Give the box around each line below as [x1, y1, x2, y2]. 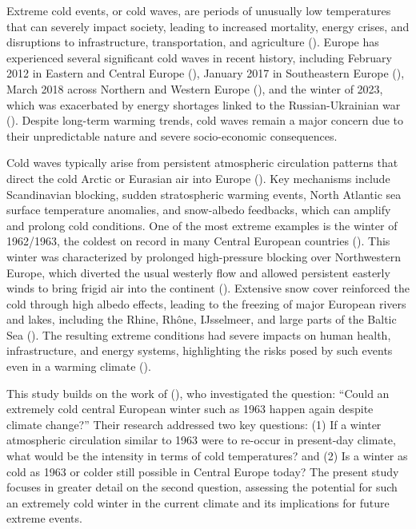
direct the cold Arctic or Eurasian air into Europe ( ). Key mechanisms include [6, 169, 390, 186]
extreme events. [6, 510, 82, 527]
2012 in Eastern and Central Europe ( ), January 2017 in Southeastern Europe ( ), [6, 65, 405, 82]
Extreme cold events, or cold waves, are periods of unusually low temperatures [6, 2, 391, 18]
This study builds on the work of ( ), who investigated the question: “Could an [6, 384, 390, 401]
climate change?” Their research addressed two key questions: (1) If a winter [6, 416, 382, 432]
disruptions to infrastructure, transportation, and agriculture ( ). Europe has [6, 34, 379, 50]
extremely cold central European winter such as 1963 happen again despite [6, 400, 374, 417]
